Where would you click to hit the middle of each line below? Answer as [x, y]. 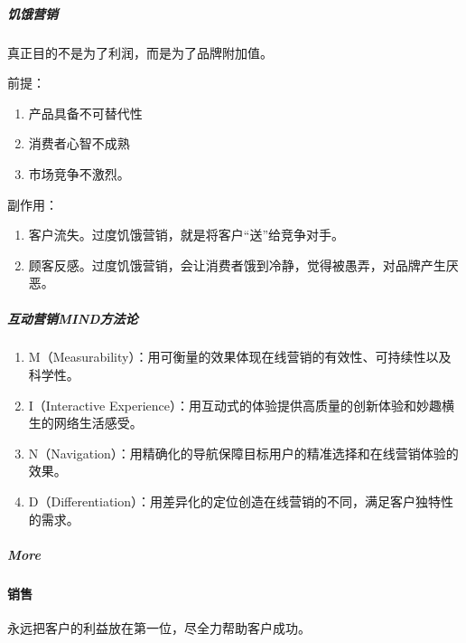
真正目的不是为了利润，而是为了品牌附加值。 [140, 52]
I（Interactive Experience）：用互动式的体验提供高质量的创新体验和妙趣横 [242, 405]
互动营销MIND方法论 [73, 318]
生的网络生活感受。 [85, 423]
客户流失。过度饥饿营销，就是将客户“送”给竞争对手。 [186, 235]
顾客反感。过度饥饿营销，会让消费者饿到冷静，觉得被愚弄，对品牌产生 [237, 265]
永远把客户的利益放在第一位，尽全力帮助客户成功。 [159, 627]
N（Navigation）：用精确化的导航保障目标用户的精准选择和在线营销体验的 [243, 453]
